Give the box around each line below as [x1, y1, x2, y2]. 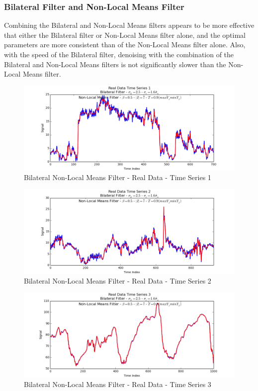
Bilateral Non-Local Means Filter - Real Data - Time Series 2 [24, 275, 211, 286]
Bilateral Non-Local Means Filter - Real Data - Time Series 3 [24, 379, 211, 389]
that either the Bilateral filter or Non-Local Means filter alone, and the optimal [4, 29, 246, 40]
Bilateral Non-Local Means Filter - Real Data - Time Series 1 [24, 172, 211, 182]
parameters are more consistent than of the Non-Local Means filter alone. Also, [4, 39, 246, 50]
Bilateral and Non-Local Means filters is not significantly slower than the [4, 59, 226, 69]
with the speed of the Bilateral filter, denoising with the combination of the [4, 49, 234, 59]
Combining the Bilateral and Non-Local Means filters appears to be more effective [4, 20, 255, 30]
